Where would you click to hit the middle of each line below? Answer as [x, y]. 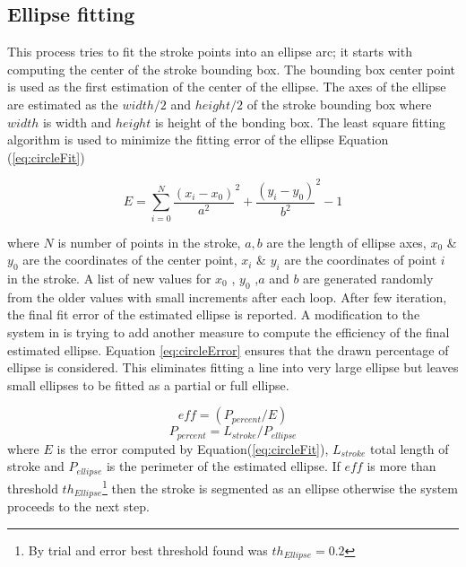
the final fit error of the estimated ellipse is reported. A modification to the [214, 314]
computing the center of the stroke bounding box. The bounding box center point [231, 69]
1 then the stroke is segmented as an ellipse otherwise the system [280, 486]
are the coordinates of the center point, [130, 260]
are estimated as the [63, 104]
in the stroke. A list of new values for [109, 279]
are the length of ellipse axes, [346, 242]
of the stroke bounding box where [339, 104]
